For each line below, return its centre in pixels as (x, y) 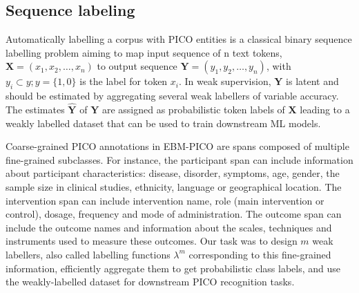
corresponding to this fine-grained (260, 254)
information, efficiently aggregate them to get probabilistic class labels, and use (173, 268)
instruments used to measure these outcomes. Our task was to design (152, 241)
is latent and (312, 81)
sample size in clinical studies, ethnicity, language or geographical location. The (174, 186)
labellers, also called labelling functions (88, 254)
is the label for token (124, 81)
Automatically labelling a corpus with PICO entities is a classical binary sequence (179, 39)
